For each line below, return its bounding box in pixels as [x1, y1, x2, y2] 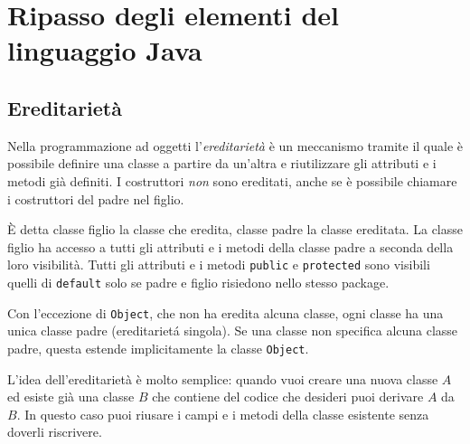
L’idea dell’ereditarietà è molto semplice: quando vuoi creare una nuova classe [7, 369, 438, 388]
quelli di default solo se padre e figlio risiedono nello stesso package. [7, 272, 390, 291]
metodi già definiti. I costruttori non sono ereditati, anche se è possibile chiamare [7, 171, 457, 190]
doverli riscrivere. [7, 422, 102, 441]
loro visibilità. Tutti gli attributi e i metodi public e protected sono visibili [7, 255, 430, 274]
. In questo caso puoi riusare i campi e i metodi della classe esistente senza [16, 404, 429, 423]
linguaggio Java [7, 32, 202, 69]
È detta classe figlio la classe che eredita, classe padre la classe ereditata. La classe [7, 220, 463, 239]
